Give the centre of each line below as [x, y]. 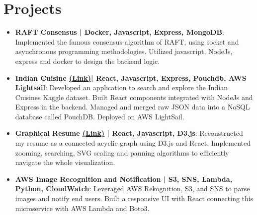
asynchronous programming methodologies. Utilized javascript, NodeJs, [124, 51]
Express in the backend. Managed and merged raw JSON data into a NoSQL [132, 107]
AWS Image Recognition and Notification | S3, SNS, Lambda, [124, 179]
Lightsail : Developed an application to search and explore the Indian [121, 87]
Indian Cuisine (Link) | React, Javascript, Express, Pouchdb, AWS [131, 78]
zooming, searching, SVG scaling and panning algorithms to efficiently [122, 152]
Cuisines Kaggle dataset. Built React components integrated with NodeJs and [134, 97]
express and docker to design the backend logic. [87, 61]
